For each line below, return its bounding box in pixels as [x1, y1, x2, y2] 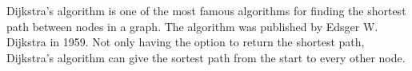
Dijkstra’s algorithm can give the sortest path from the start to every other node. [6, 49, 406, 65]
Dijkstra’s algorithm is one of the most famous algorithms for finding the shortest [6, 2, 406, 18]
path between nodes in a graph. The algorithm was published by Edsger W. [6, 18, 378, 34]
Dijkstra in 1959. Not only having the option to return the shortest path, [6, 34, 365, 50]
